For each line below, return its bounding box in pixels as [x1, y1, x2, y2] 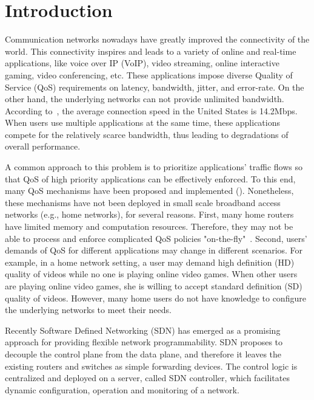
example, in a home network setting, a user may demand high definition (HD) [5, 255, 295, 268]
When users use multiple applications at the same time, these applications [5, 116, 280, 129]
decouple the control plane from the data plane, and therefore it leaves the [5, 347, 282, 360]
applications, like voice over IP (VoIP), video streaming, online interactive [5, 57, 279, 69]
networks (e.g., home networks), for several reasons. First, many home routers [5, 208, 294, 221]
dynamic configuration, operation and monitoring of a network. [5, 383, 239, 396]
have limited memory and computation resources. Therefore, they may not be [5, 220, 293, 233]
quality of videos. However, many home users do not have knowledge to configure [5, 291, 306, 304]
